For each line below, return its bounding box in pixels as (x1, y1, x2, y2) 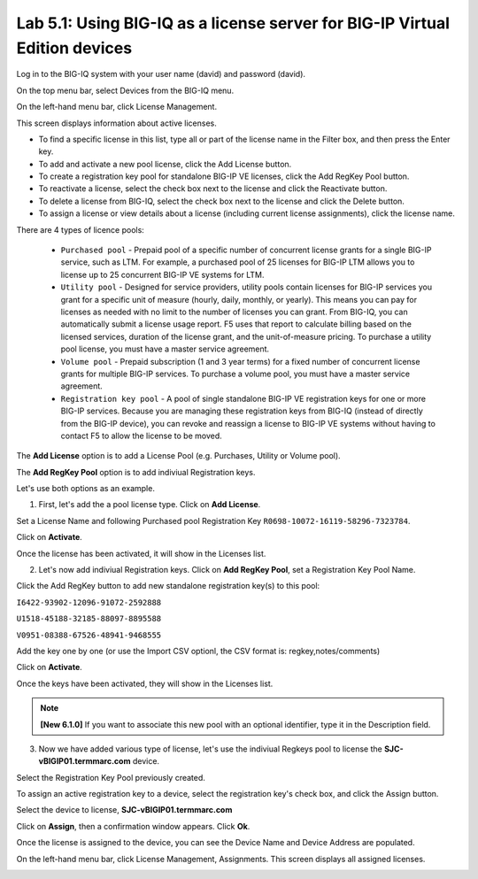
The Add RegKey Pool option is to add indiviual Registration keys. (16, 466, 256, 477)
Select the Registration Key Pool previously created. (16, 772, 205, 783)
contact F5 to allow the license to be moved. (60, 430, 223, 441)
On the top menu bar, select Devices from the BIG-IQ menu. (16, 85, 235, 96)
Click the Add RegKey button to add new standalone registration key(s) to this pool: (16, 581, 320, 591)
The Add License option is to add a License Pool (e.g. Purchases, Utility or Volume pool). (16, 451, 341, 461)
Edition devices (16, 38, 133, 58)
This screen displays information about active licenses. (16, 118, 217, 128)
